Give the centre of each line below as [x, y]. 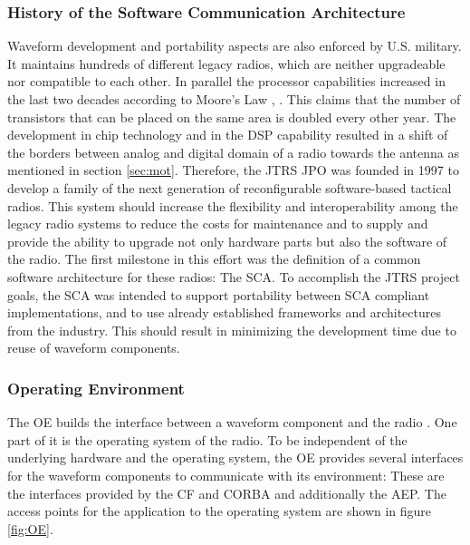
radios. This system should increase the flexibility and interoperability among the [233, 205]
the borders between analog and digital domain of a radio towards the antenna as [233, 152]
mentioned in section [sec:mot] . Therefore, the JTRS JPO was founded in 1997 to [233, 170]
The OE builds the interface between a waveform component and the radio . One [232, 422]
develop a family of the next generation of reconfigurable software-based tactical [230, 187]
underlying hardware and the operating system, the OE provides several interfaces [235, 457]
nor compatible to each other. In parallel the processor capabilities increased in [226, 81]
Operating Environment [96, 388]
